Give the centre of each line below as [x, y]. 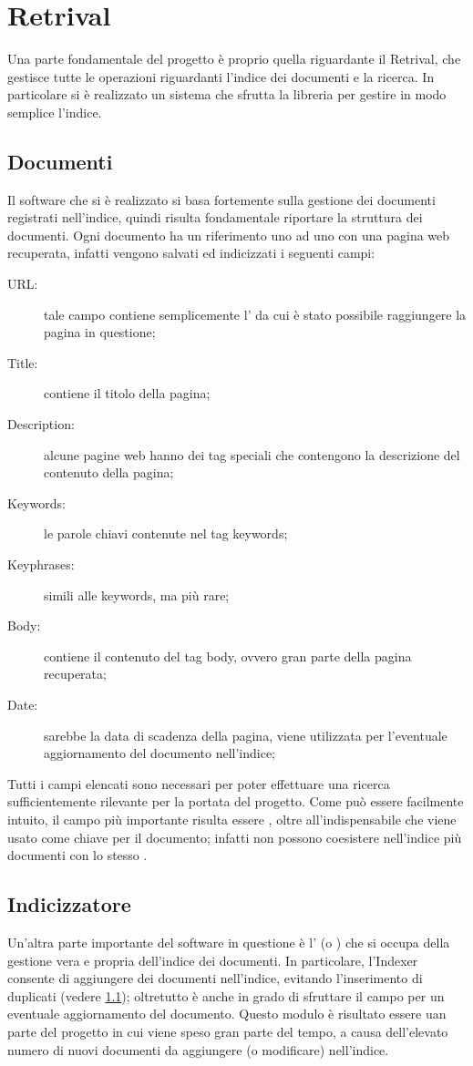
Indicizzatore [69, 904]
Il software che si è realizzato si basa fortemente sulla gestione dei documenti [221, 199]
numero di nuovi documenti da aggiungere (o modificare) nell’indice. [198, 1049]
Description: [41, 424]
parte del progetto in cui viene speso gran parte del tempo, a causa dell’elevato [228, 1031]
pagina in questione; [100, 332]
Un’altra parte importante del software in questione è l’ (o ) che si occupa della [229, 942]
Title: [23, 362]
